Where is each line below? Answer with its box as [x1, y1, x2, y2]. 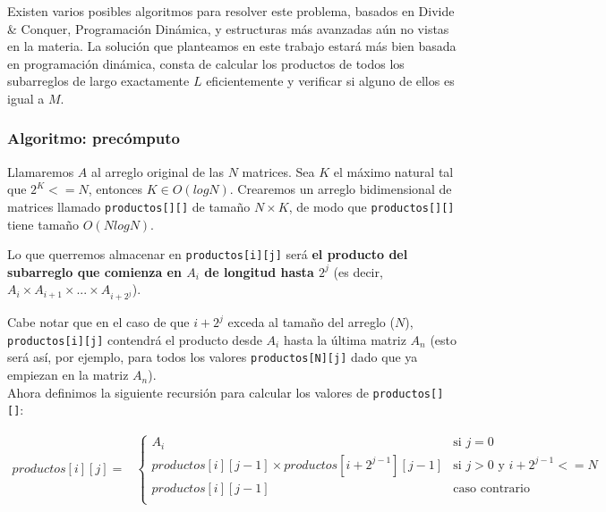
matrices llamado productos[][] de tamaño [7, 197, 251, 215]
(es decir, [333, 262, 383, 281]
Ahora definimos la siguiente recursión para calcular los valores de [7, 382, 369, 401]
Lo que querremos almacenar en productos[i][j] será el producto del [7, 245, 408, 264]
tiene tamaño [7, 214, 80, 233]
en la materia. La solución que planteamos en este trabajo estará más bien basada [7, 37, 457, 55]
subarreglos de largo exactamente [7, 71, 190, 90]
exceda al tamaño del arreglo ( [227, 313, 395, 332]
